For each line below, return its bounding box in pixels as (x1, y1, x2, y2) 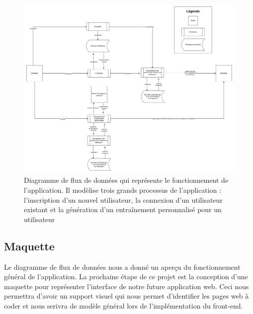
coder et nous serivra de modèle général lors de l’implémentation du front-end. (4, 300, 243, 311)
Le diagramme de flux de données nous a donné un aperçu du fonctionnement (4, 261, 241, 272)
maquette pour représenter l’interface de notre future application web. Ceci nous (4, 281, 249, 291)
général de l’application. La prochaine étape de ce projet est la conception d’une (4, 271, 248, 282)
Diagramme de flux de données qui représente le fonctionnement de (24, 175, 229, 185)
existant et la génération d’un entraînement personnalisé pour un (24, 204, 222, 215)
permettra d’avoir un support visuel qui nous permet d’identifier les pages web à (4, 291, 249, 301)
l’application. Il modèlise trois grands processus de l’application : (24, 184, 221, 195)
